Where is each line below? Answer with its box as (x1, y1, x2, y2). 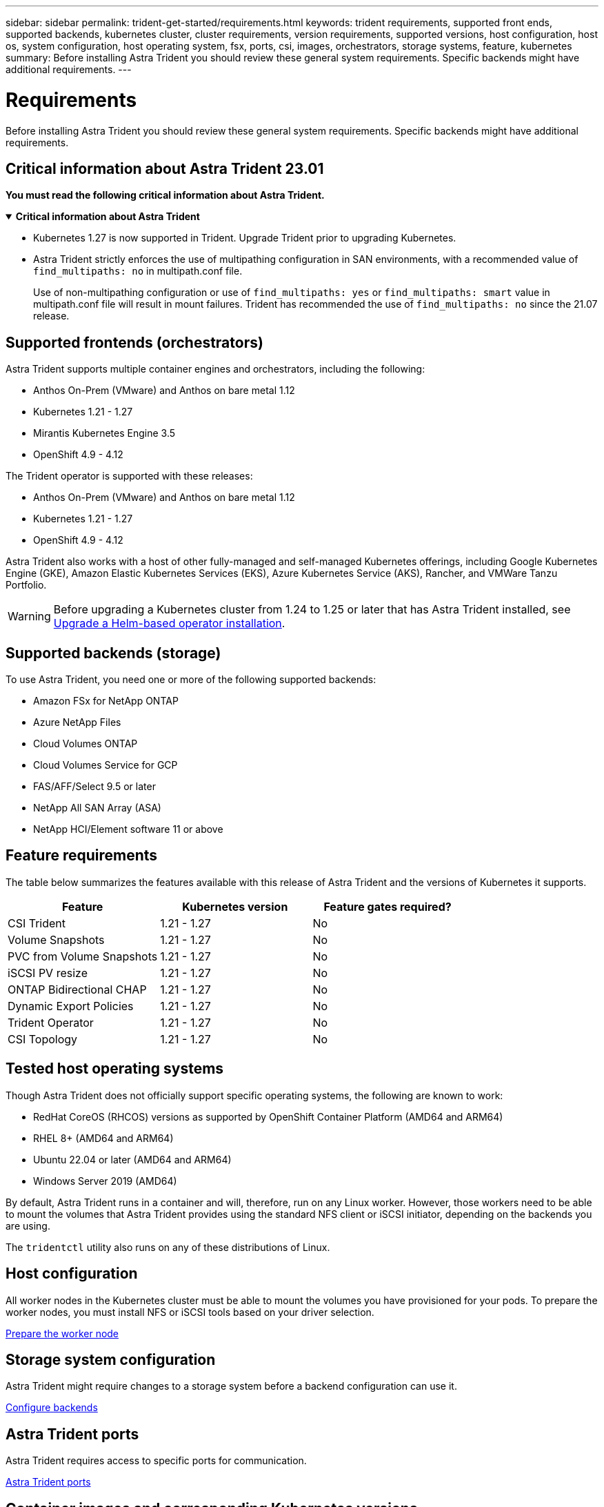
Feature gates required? (323, 899, 452, 914)
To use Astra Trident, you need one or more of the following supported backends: (6, 673, 376, 686)
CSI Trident (8, 916, 66, 930)
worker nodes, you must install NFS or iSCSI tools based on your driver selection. (6, 1306, 374, 1318)
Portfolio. (6, 579, 47, 591)
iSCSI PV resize (8, 965, 88, 980)
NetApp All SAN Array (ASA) (33, 802, 161, 814)
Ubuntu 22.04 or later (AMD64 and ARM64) (33, 1153, 232, 1165)
